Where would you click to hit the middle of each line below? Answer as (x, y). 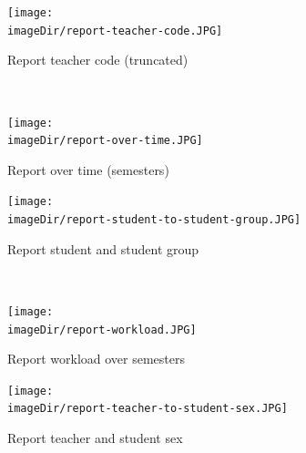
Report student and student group (103, 248)
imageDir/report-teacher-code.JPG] (115, 31)
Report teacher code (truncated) (98, 60)
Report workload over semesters (96, 359)
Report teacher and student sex (95, 438)
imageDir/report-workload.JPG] (102, 329)
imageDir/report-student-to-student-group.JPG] (154, 220)
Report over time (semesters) (88, 169)
